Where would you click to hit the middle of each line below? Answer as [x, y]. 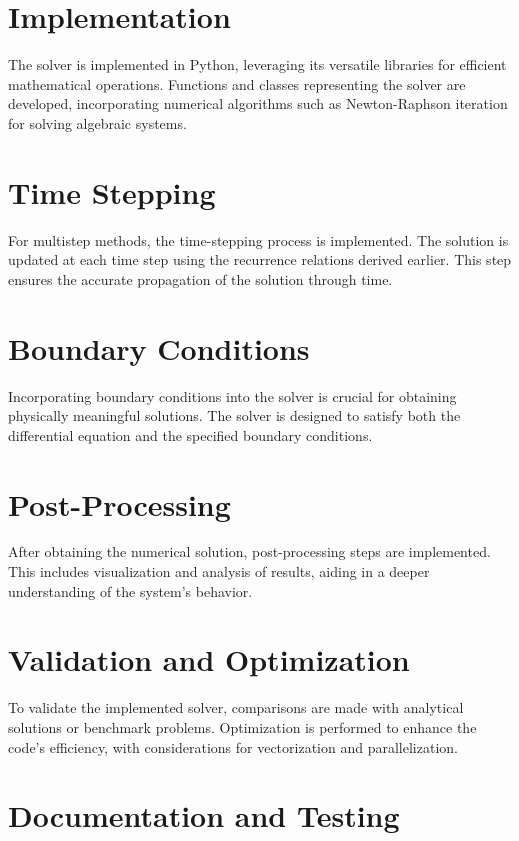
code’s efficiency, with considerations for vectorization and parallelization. [233, 746]
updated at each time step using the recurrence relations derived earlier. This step [260, 259]
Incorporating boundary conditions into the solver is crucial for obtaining [232, 395]
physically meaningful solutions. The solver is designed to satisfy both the [234, 415]
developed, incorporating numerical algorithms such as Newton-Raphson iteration [258, 103]
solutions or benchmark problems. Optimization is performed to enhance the [242, 726]
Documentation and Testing [204, 815]
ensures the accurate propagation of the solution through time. [200, 278]
